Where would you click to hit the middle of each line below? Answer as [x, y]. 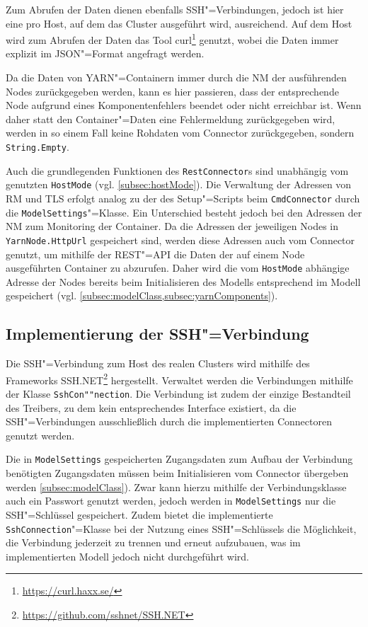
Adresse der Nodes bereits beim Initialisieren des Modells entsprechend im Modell [183, 281]
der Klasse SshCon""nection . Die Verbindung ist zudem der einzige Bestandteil [178, 394]
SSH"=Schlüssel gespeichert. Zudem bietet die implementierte [139, 514]
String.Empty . [38, 146]
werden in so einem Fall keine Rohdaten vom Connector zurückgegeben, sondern [180, 133]
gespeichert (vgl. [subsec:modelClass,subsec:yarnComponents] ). [142, 295]
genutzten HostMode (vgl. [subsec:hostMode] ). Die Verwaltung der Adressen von [179, 184]
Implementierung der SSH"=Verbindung [157, 334]
